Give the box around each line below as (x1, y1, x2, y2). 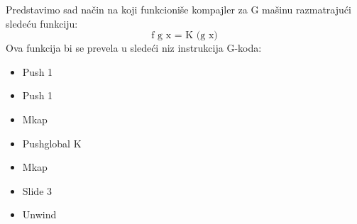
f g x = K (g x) (151, 30, 218, 41)
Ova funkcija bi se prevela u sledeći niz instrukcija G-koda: (6, 40, 262, 55)
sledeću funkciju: (6, 16, 78, 30)
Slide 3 (22, 183, 53, 198)
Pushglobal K (22, 135, 82, 150)
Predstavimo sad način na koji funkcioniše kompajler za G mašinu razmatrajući (6, 2, 351, 16)
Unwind (22, 207, 57, 222)
